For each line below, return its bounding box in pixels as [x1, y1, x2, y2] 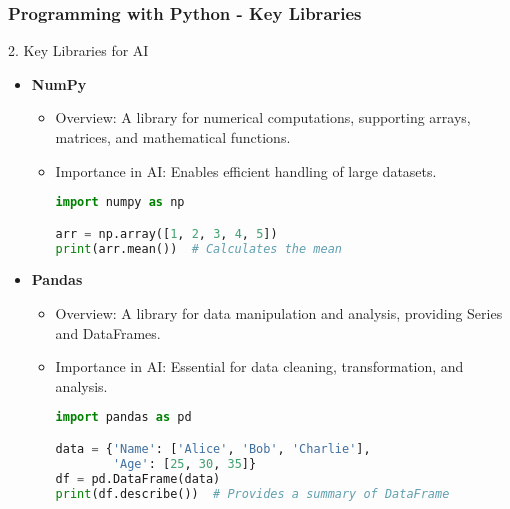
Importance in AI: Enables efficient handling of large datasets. [55, 160, 437, 181]
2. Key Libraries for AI [8, 40, 149, 61]
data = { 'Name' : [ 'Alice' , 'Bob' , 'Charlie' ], [55, 441, 371, 456]
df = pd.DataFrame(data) [55, 471, 221, 486]
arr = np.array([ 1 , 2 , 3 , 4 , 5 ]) [55, 226, 278, 241]
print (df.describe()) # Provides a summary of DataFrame [55, 486, 450, 501]
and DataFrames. [55, 322, 161, 343]
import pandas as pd [55, 410, 192, 425]
